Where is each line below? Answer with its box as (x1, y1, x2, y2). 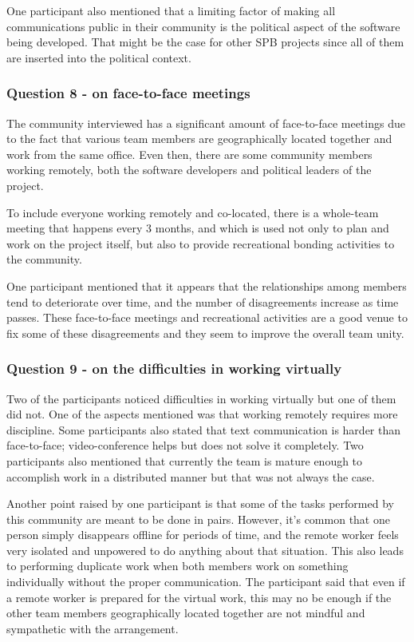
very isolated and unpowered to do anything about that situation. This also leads (6, 541, 404, 558)
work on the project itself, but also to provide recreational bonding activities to (6, 235, 395, 252)
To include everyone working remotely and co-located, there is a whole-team (6, 204, 379, 220)
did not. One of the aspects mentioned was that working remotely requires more (6, 406, 398, 422)
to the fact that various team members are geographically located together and (6, 130, 392, 147)
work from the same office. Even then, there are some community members (6, 145, 373, 162)
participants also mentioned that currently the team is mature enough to (6, 452, 363, 469)
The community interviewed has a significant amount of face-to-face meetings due (6, 114, 405, 131)
